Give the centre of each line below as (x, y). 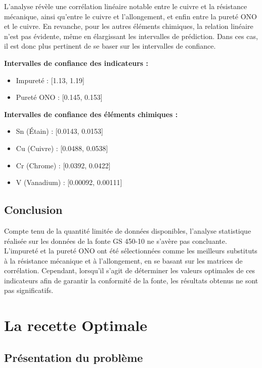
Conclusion (33, 210)
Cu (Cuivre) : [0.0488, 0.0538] (62, 148)
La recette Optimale (76, 325)
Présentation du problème (74, 357)
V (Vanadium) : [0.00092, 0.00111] (69, 182)
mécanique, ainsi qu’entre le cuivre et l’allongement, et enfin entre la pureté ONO (130, 16)
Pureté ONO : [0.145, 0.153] (59, 97)
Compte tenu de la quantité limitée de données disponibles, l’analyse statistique (128, 230)
